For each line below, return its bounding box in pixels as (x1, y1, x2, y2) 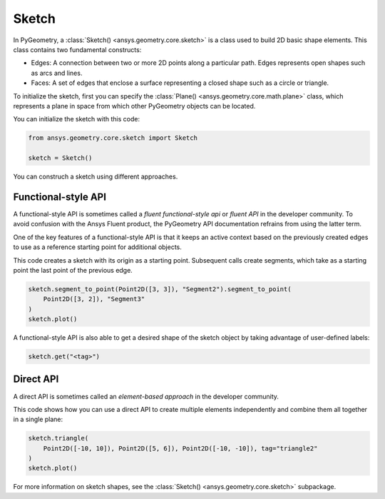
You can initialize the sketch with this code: (13, 115, 140, 124)
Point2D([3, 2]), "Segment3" (43, 295, 145, 303)
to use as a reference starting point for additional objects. (13, 243, 182, 251)
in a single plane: (13, 415, 63, 424)
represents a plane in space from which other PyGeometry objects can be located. (13, 101, 256, 110)
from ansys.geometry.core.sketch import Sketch (28, 134, 197, 142)
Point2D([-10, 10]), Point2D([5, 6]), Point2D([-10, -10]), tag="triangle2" (43, 444, 318, 453)
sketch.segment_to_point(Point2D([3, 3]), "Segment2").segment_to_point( (28, 285, 292, 293)
